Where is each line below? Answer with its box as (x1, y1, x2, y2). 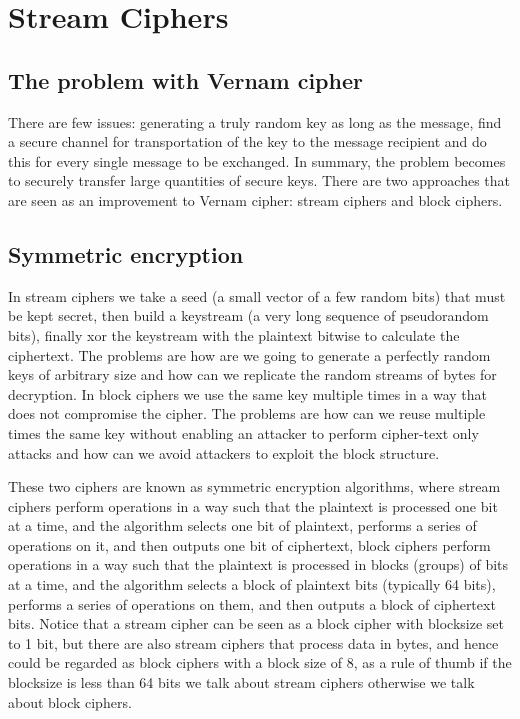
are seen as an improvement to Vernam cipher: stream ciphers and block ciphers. (8, 189, 503, 210)
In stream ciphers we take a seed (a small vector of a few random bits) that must (8, 285, 506, 306)
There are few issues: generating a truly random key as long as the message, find (8, 111, 502, 132)
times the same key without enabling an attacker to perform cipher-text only (8, 422, 479, 443)
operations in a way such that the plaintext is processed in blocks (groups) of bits (8, 554, 509, 575)
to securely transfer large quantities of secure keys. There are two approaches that (8, 170, 510, 191)
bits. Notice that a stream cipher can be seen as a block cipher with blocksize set (8, 613, 504, 634)
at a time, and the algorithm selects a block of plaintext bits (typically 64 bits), (8, 574, 496, 595)
